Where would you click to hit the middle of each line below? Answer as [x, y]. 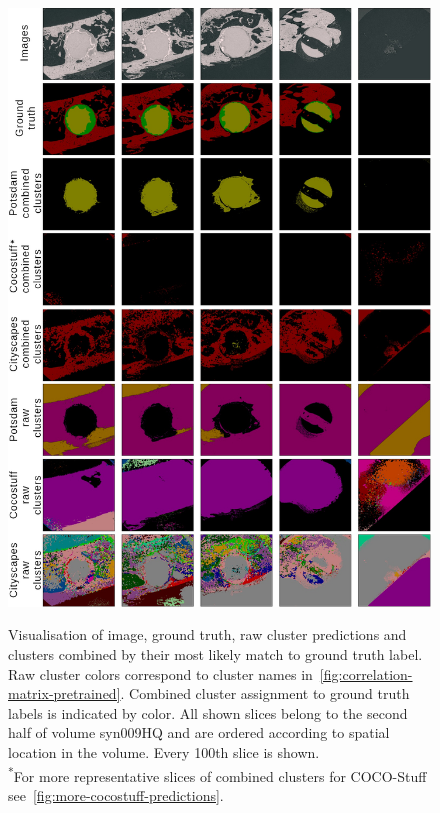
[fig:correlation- [366, 673]
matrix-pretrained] [64, 693]
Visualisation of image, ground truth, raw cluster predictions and [207, 634]
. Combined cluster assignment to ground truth [265, 693]
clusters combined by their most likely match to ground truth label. [215, 654]
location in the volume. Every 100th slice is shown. [164, 752]
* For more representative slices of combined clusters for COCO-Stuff [217, 774]
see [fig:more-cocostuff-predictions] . [116, 794]
